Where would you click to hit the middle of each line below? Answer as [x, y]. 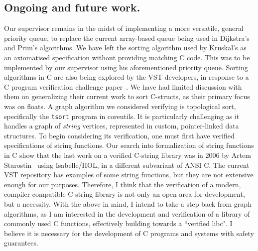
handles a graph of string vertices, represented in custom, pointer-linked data [122, 126]
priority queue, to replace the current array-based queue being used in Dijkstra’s [127, 38]
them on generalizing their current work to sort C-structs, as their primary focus [127, 96]
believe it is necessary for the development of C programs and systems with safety [129, 233]
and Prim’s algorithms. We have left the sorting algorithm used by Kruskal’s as [125, 48]
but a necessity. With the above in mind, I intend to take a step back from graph [128, 203]
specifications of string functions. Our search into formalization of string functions [129, 145]
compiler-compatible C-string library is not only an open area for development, [125, 194]
